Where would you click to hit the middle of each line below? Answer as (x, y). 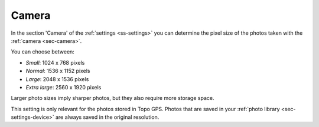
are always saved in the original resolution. (107, 117)
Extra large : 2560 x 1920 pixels (64, 87)
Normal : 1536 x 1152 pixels (58, 71)
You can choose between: (43, 52)
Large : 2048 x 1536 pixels (57, 79)
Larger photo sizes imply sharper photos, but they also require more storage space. (113, 98)
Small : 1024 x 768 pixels (55, 62)
